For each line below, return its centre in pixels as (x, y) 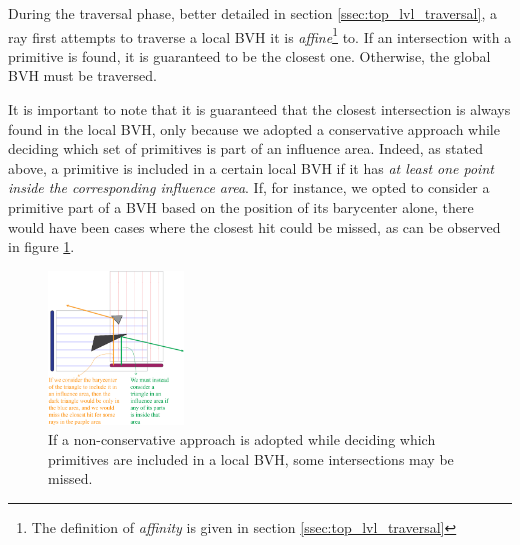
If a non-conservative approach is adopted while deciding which (242, 439)
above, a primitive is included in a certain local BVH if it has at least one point (251, 167)
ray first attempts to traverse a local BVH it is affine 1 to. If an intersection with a (260, 35)
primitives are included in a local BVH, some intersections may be (251, 458)
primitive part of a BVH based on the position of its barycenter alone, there (241, 207)
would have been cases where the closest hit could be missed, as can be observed (254, 226)
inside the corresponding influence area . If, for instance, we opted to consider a (249, 187)
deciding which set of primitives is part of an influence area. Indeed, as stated (245, 148)
